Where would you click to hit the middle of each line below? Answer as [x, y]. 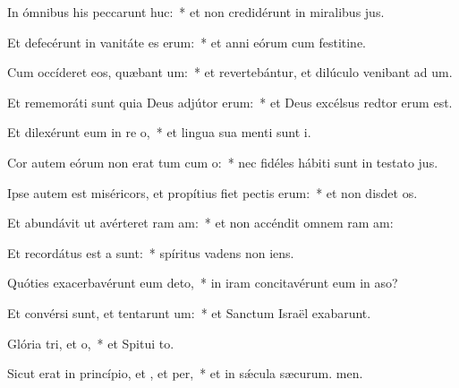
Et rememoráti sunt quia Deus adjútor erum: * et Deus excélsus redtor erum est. [230, 102]
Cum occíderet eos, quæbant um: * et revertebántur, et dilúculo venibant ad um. [230, 72]
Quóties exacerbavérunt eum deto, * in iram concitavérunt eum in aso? [203, 283]
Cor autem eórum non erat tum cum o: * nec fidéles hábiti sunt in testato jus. [223, 162]
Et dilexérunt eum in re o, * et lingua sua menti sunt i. [159, 132]
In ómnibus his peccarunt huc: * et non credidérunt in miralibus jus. [196, 12]
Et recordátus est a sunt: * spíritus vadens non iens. [151, 252]
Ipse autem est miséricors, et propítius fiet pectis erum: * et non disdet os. [212, 192]
